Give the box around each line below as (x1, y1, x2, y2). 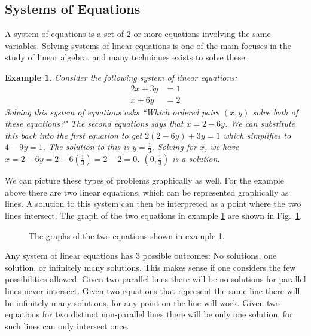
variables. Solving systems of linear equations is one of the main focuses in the (5, 39, 292, 51)
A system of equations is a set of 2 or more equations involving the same (5, 28, 271, 40)
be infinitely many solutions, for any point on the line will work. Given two (5, 296, 280, 308)
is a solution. (172, 152, 220, 165)
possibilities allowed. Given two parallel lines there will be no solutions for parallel (5, 273, 306, 285)
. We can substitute (224, 117, 295, 130)
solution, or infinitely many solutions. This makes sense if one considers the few (5, 261, 296, 273)
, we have (205, 140, 239, 153)
